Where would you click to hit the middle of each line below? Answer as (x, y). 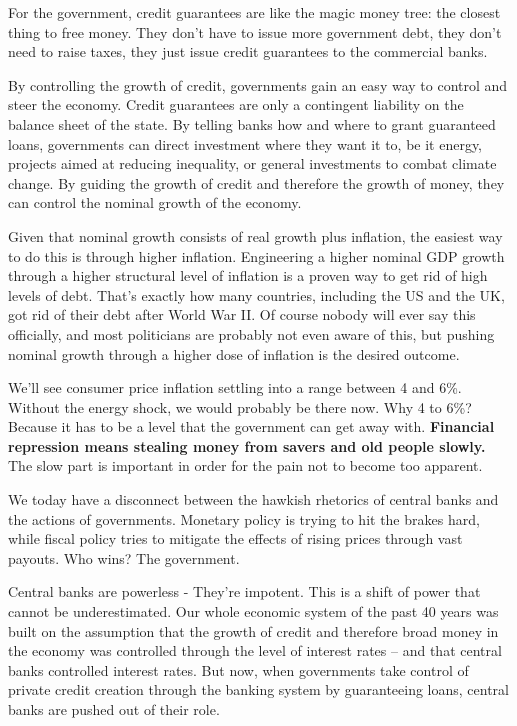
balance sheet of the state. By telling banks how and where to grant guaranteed (252, 123)
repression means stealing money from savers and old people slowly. (247, 445)
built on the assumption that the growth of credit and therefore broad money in (253, 630)
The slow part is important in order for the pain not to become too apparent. (245, 465)
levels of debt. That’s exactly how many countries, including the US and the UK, (256, 294)
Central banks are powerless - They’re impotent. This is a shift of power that (244, 591)
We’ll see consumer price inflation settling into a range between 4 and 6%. (235, 387)
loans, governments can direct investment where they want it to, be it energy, (245, 143)
